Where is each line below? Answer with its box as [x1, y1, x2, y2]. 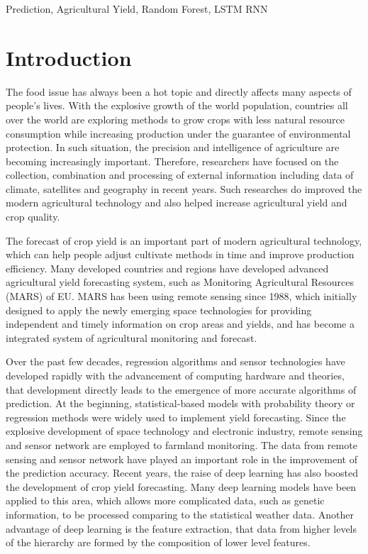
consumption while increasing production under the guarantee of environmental [6, 126, 351, 140]
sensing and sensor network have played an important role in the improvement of [6, 451, 357, 466]
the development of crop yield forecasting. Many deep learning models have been [6, 479, 357, 494]
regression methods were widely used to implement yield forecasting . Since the [6, 409, 346, 424]
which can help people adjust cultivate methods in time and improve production [6, 247, 355, 262]
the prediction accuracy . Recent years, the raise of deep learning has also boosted [6, 465, 358, 480]
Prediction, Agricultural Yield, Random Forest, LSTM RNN [6, 1, 268, 16]
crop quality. [6, 209, 60, 224]
